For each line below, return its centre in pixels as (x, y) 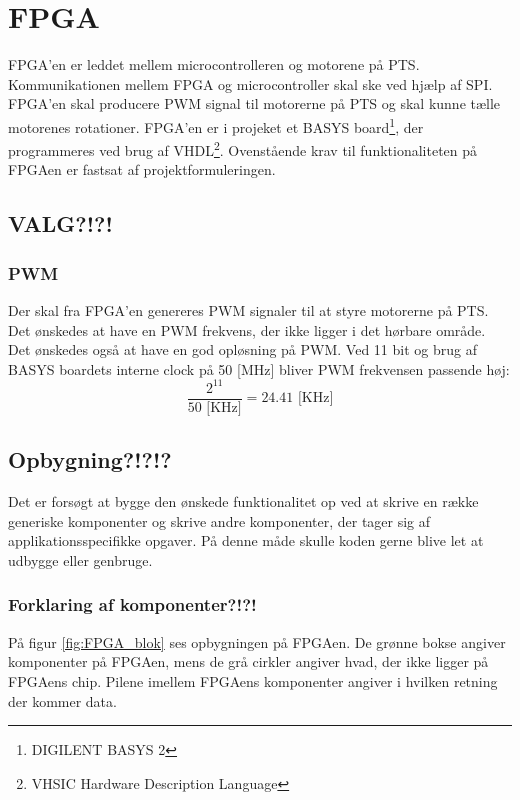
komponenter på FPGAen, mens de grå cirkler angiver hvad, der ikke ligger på (248, 661)
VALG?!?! (60, 223)
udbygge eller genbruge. (80, 559)
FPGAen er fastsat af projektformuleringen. (142, 169)
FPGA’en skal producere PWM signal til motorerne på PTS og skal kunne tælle (254, 103)
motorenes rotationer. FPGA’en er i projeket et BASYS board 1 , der (216, 125)
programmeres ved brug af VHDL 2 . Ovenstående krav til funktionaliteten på (243, 148)
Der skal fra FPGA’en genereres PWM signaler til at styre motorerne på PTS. (248, 310)
